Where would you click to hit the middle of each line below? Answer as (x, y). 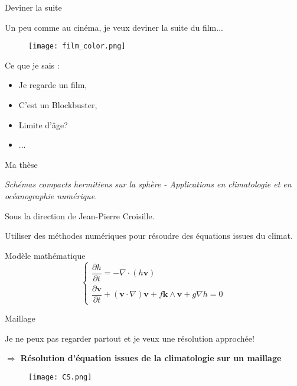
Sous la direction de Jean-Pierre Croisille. (80, 215)
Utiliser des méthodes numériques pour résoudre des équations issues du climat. (149, 236)
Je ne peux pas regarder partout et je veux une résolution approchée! (130, 338)
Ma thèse (21, 164)
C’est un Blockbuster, (58, 105)
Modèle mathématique (45, 255)
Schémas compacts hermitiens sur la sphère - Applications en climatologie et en (148, 184)
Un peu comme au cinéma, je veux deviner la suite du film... (114, 27)
